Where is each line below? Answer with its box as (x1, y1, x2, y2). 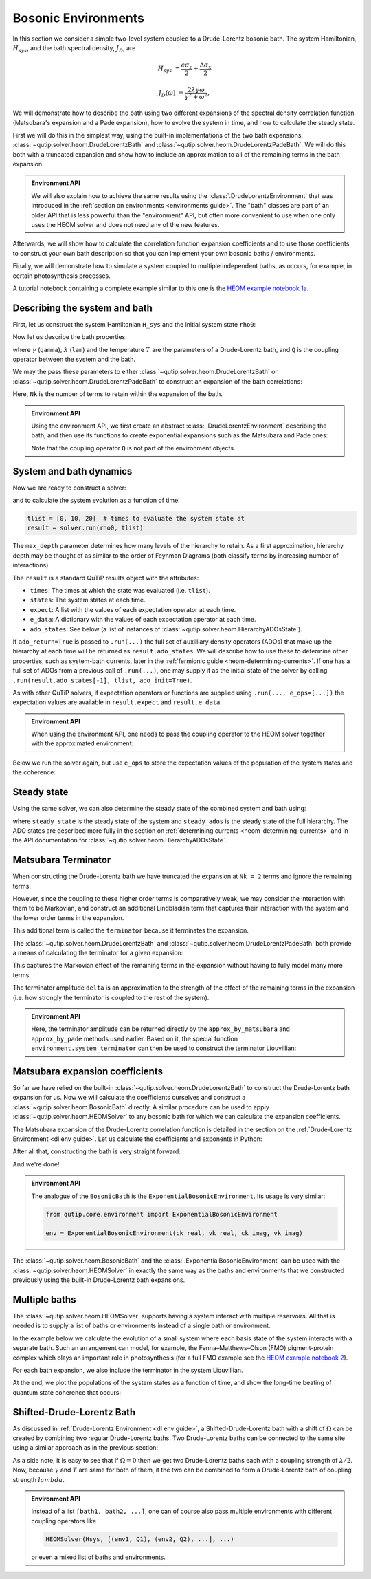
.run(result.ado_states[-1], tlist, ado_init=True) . (12, 676, 192, 684)
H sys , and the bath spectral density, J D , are (12, 43, 136, 54)
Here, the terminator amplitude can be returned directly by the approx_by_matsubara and (31, 1025, 290, 1033)
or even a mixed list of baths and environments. (31, 1553, 166, 1561)
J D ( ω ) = (158, 89, 184, 98)
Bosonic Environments (12, 10, 144, 25)
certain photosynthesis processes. (12, 272, 111, 280)
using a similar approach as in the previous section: (12, 1444, 158, 1452)
